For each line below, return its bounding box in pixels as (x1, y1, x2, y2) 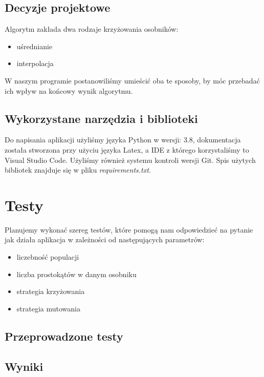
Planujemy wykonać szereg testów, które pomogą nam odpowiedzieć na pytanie (5, 224, 253, 235)
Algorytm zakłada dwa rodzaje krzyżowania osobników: (5, 24, 179, 34)
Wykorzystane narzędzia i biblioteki (5, 110, 198, 126)
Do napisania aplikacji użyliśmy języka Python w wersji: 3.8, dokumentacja (5, 134, 241, 145)
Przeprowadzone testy (5, 328, 123, 344)
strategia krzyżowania (16, 286, 85, 297)
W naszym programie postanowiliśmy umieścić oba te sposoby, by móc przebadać (5, 75, 260, 86)
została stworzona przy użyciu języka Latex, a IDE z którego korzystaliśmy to (5, 144, 249, 155)
